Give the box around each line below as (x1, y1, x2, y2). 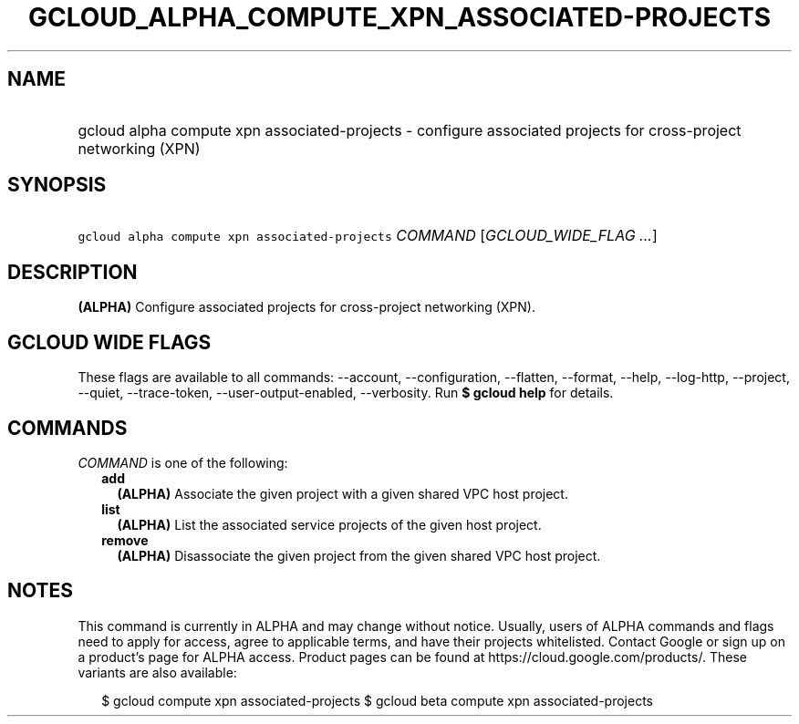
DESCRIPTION (7, 260, 138, 284)
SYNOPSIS (7, 173, 107, 197)
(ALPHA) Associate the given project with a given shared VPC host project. (117, 485, 568, 502)
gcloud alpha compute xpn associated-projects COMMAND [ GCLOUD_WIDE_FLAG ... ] (78, 226, 658, 245)
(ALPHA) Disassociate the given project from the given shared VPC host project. (117, 547, 601, 564)
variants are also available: (78, 664, 237, 680)
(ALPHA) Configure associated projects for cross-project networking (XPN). (78, 299, 535, 315)
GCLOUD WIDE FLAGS (7, 330, 212, 354)
